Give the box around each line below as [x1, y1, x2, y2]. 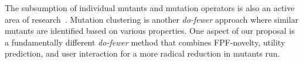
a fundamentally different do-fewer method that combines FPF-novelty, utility [5, 36, 285, 48]
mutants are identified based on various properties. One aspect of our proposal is [5, 24, 295, 37]
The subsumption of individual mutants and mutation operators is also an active [5, 2, 295, 13]
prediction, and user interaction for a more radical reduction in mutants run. [5, 47, 280, 60]
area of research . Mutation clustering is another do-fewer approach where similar [5, 13, 299, 25]
